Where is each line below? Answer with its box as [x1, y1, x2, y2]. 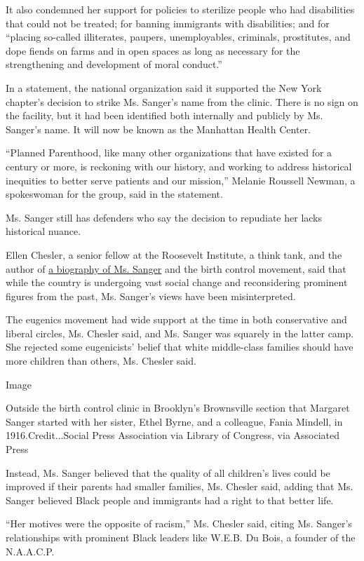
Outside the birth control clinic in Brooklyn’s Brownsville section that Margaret [6, 400, 350, 415]
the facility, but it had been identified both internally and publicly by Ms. [6, 108, 323, 123]
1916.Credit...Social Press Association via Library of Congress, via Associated [6, 428, 340, 442]
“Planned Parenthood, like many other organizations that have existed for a [6, 145, 332, 160]
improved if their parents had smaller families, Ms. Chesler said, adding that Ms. [6, 479, 353, 494]
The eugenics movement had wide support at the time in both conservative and [6, 312, 347, 327]
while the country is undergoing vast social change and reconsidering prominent [6, 275, 348, 290]
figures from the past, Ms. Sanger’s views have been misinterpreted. [6, 288, 296, 303]
